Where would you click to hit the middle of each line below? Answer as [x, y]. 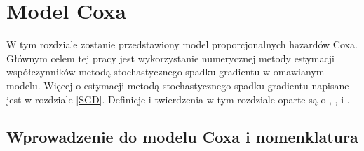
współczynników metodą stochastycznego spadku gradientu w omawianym [166, 72]
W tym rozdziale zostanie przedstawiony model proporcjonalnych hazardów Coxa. [182, 44]
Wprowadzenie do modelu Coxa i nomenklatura [182, 137]
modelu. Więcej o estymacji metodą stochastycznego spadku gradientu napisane [178, 85]
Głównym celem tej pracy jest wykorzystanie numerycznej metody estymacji [170, 58]
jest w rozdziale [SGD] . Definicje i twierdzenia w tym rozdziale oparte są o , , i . [178, 99]
